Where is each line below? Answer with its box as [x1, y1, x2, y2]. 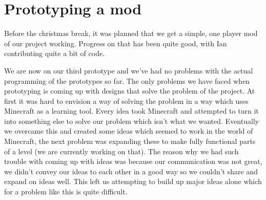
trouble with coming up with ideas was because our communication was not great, [4, 156, 262, 167]
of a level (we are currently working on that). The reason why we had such [4, 146, 239, 156]
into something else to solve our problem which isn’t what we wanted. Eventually [4, 115, 259, 126]
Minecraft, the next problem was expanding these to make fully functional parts [4, 136, 256, 147]
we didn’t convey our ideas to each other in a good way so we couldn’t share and [4, 166, 258, 176]
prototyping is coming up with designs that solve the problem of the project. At [4, 85, 255, 96]
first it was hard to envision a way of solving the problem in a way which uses [4, 95, 249, 106]
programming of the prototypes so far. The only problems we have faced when [4, 75, 250, 86]
